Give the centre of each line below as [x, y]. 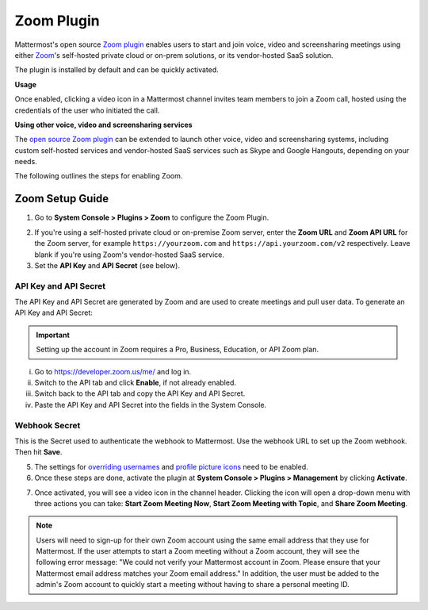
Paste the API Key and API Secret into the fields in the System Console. [151, 405]
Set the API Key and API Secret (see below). [107, 265]
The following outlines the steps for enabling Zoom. [99, 176]
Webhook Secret [48, 425]
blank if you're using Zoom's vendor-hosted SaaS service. [130, 255]
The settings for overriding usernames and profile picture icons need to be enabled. [171, 466]
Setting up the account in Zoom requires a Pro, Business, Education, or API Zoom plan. [178, 350]
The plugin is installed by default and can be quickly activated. [117, 70]
